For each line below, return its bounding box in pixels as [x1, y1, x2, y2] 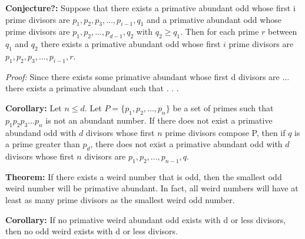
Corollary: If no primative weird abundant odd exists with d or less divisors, [5, 213, 286, 225]
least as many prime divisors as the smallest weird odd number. [5, 193, 235, 205]
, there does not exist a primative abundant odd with [90, 138, 283, 150]
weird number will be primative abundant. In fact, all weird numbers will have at [5, 182, 299, 194]
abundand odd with [5, 126, 77, 138]
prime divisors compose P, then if [165, 126, 286, 138]
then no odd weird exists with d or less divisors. [5, 225, 178, 237]
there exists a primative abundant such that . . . [5, 82, 179, 94]
